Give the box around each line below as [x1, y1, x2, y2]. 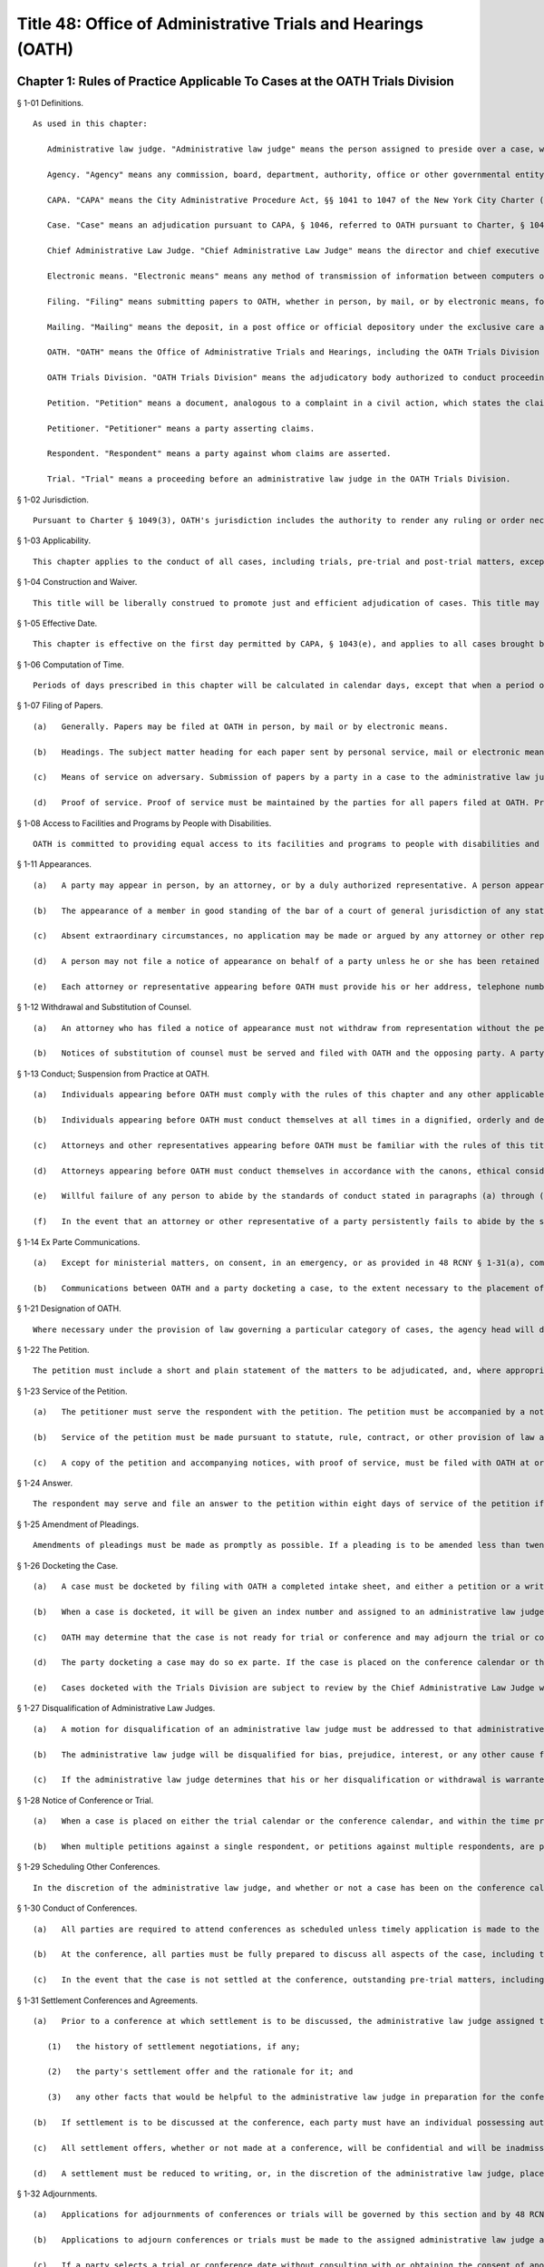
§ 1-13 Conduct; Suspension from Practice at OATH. [16, 1068, 210, 1079]
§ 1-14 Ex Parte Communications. [16, 1236, 141, 1247]
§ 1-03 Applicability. [16, 535, 91, 546]
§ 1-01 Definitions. [16, 97, 84, 108]
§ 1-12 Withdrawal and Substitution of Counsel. [16, 1002, 192, 1013]
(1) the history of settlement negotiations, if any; [46, 2041, 301, 2051]
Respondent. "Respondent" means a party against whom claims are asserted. [46, 449, 392, 459]
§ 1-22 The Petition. [16, 1344, 90, 1355]
